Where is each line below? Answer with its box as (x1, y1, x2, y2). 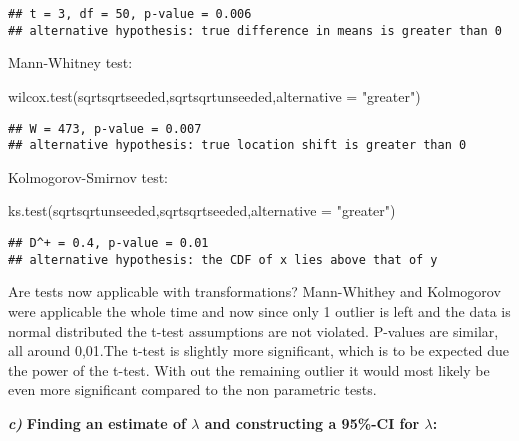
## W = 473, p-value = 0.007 (8, 121, 202, 136)
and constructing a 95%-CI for (204, 412, 420, 433)
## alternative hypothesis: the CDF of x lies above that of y (8, 252, 438, 267)
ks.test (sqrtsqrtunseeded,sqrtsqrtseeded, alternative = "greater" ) (8, 200, 396, 221)
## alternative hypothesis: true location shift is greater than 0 (8, 138, 467, 153)
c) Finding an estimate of (8, 412, 186, 433)
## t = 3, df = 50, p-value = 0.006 (8, 7, 252, 21)
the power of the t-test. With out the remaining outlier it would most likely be (8, 359, 490, 380)
